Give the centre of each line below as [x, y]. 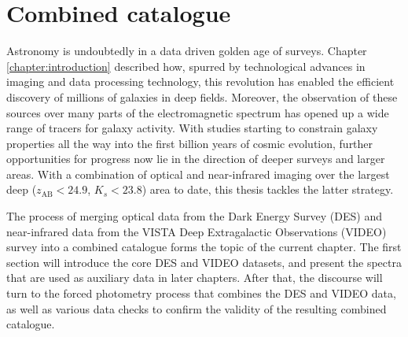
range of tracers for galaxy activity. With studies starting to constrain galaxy [192, 128]
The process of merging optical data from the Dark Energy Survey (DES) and [194, 216]
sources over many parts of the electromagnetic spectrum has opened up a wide [198, 112]
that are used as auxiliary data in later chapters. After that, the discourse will [195, 278]
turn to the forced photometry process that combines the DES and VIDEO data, [201, 293]
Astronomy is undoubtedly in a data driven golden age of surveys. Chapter [187, 51]
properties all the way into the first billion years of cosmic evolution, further [190, 143]
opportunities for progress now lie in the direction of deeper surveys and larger [196, 159]
